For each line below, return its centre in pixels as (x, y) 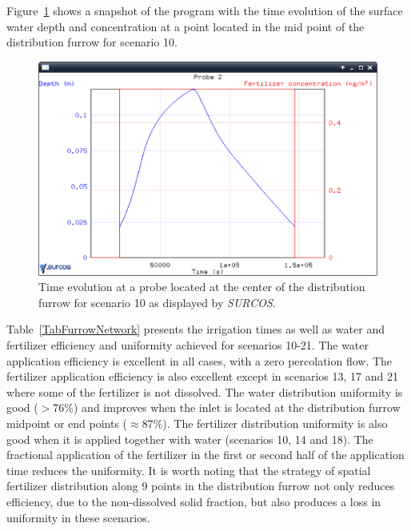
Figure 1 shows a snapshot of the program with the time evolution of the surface (205, 10)
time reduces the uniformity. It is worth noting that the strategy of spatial (189, 470)
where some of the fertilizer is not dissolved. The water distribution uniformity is (205, 391)
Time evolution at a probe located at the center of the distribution (202, 287)
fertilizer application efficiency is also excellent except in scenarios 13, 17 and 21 (202, 376)
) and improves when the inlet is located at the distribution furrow (237, 407)
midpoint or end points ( (67, 423)
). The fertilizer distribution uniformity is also (275, 423)
